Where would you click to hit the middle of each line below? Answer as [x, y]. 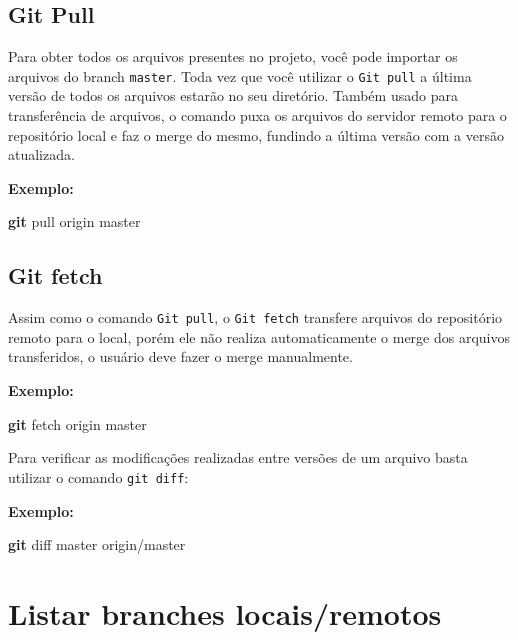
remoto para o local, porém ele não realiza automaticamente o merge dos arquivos [259, 336]
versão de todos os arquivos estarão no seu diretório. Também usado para [233, 95]
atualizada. [41, 154]
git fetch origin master [77, 423]
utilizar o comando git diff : [98, 476]
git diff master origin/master [97, 544]
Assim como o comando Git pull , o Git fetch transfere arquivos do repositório [255, 317]
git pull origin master [74, 221]
